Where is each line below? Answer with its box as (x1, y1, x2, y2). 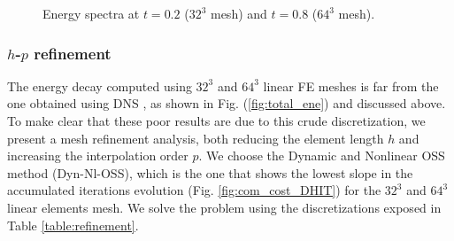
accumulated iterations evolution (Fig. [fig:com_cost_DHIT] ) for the (7, 181, 381, 199)
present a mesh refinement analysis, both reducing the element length (7, 128, 384, 147)
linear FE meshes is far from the (263, 76, 439, 95)
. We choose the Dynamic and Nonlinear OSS (198, 146, 445, 165)
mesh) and (210, 4, 267, 22)
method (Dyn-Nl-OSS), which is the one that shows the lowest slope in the (7, 163, 413, 182)
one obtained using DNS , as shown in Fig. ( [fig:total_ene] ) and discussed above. (7, 94, 446, 113)
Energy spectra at (42, 4, 140, 22)
